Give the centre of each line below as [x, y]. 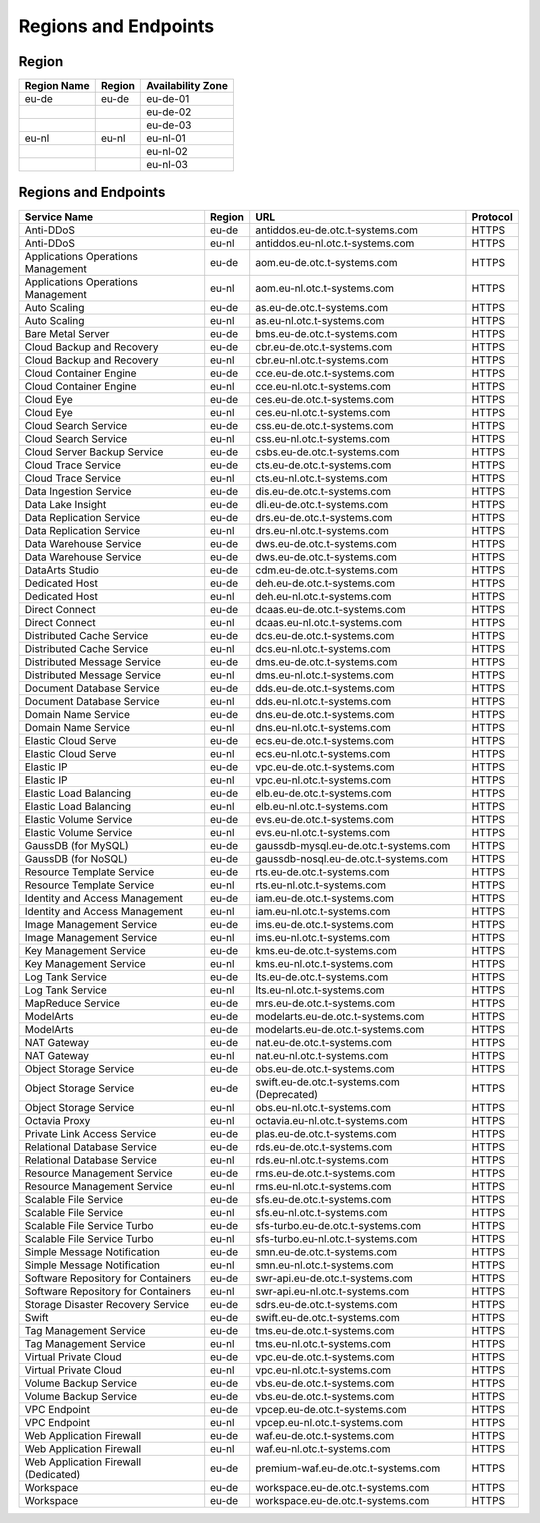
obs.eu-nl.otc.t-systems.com [323, 1107]
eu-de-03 [169, 125]
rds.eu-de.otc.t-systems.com [324, 1147]
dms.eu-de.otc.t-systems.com [326, 662]
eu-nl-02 [167, 152]
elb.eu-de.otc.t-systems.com [323, 793]
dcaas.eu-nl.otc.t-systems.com [329, 622]
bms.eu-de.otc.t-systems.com [326, 333]
